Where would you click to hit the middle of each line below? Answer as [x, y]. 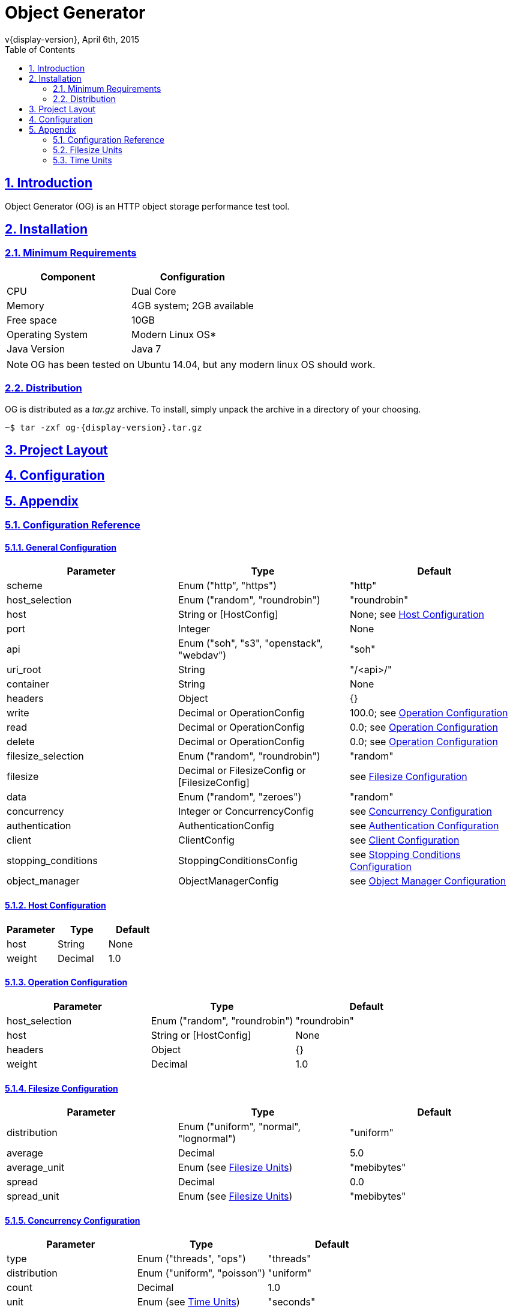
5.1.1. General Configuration [61, 547]
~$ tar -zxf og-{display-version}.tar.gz [103, 427]
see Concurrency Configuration [421, 812]
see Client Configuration [404, 840]
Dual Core [154, 291]
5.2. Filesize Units [88, 150]
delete [21, 742]
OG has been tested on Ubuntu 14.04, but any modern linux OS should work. [203, 364]
